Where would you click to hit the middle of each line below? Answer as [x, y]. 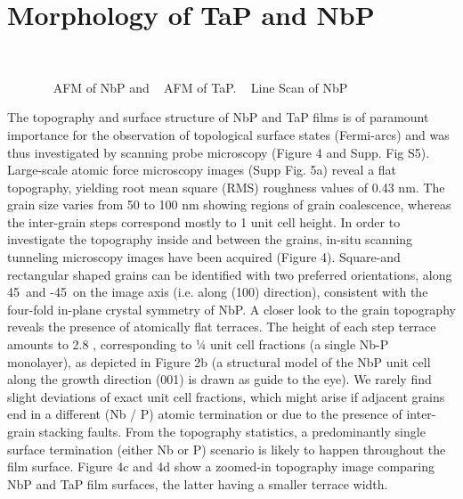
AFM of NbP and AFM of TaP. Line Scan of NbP [200, 87]
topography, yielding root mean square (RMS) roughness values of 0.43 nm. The [226, 187]
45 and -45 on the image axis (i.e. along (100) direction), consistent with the [218, 292]
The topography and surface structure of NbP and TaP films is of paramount [218, 117]
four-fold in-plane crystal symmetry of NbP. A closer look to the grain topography [231, 309]
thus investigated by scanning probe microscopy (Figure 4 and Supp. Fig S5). [219, 152]
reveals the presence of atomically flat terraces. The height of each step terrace [222, 327]
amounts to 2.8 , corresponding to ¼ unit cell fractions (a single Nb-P [198, 344]
